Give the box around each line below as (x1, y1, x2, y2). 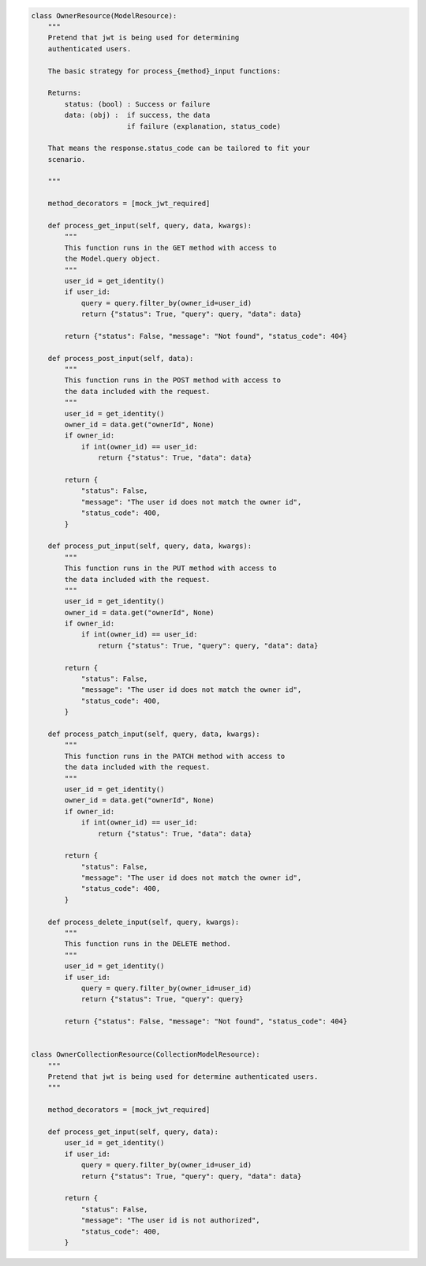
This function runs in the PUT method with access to (64, 564, 277, 573)
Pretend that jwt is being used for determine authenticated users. (47, 1073, 319, 1081)
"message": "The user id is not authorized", (80, 1216, 260, 1225)
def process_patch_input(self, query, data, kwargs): (47, 729, 260, 738)
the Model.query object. (64, 254, 161, 264)
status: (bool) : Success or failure (64, 100, 211, 108)
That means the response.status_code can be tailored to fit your (47, 144, 311, 153)
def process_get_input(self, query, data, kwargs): (47, 221, 252, 231)
